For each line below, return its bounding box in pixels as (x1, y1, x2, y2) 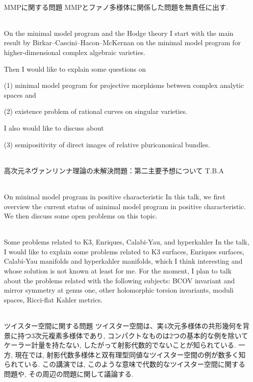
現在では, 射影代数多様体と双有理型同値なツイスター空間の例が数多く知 (15, 349, 246, 359)
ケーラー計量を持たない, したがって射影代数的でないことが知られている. (4, 340, 236, 350)
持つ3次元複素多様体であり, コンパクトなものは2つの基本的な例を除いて (17, 330, 248, 340)
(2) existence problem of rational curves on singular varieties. (4, 106, 188, 116)
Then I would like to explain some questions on (4, 63, 146, 74)
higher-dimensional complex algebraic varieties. (4, 47, 146, 57)
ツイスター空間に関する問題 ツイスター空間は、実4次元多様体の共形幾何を (4, 321, 243, 331)
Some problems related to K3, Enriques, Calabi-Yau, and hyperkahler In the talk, (4, 237, 250, 247)
